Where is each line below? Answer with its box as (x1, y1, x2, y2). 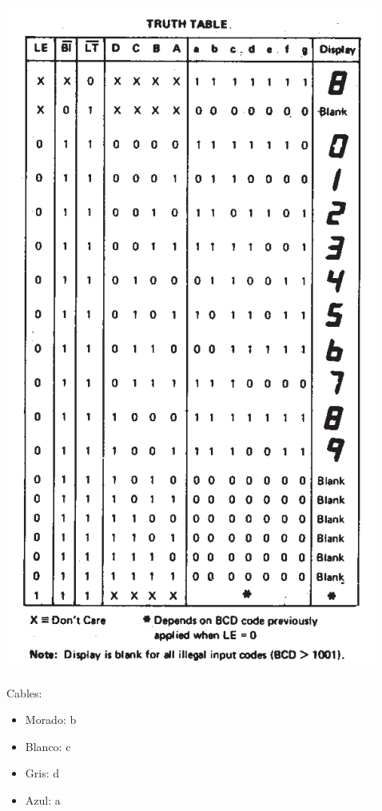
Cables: (6, 684, 42, 701)
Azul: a (25, 791, 61, 808)
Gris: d (25, 765, 60, 781)
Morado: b (25, 711, 77, 728)
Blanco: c (25, 737, 71, 754)
